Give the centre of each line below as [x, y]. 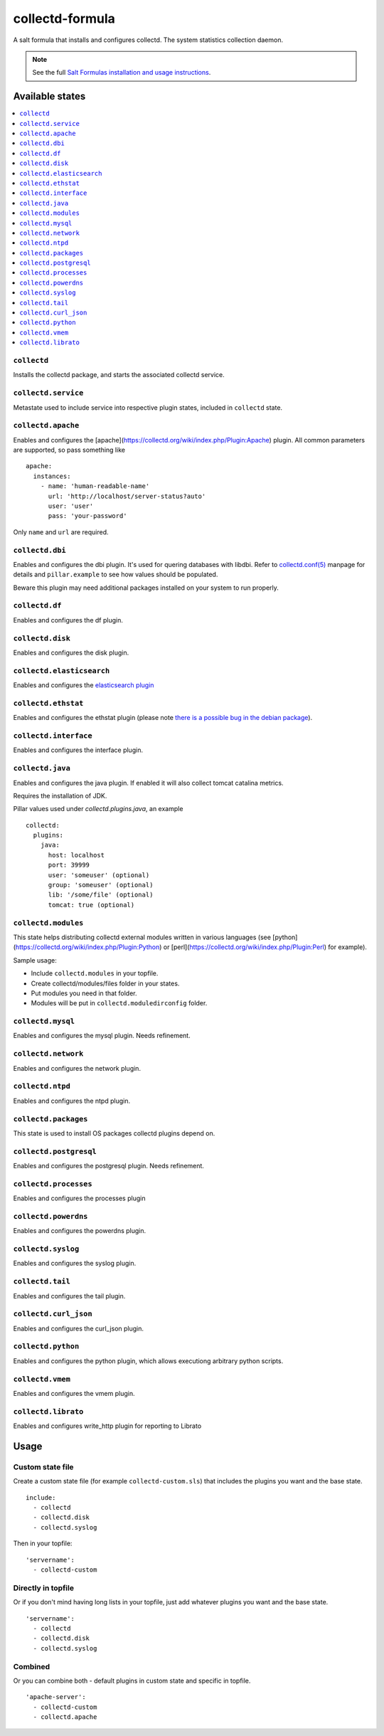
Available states [49, 96]
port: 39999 [69, 865]
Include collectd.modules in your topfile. [95, 973]
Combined [32, 1666]
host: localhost [76, 855]
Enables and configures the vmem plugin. [74, 1393]
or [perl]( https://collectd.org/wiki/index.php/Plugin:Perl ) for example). [265, 947]
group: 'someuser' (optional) [101, 885]
